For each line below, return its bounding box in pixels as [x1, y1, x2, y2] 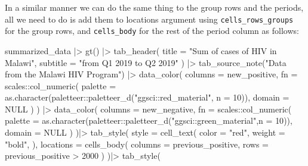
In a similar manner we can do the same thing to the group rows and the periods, [5, 1, 304, 13]
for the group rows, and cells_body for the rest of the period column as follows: [5, 24, 299, 37]
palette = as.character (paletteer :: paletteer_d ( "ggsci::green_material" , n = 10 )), [5, 114, 292, 127]
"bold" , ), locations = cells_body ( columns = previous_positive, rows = [5, 137, 269, 150]
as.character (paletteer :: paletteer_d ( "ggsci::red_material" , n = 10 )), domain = [5, 91, 289, 104]
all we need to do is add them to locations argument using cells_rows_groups [5, 12, 294, 25]
